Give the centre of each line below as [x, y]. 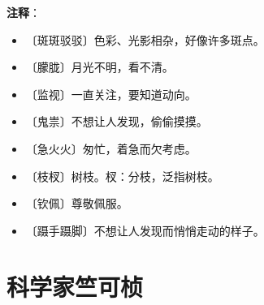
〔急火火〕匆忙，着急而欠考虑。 [111, 148]
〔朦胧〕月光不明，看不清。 [100, 67]
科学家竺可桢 [75, 286]
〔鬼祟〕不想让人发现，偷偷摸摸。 [117, 121]
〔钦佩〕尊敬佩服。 [77, 203]
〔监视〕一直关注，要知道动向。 [111, 94]
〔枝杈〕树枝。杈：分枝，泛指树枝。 [122, 176]
